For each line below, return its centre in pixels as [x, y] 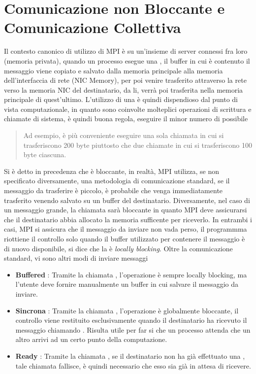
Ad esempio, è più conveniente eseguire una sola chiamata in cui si [124, 135]
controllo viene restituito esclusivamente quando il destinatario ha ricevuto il [131, 320]
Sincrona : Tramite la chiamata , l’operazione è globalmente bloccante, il [127, 310]
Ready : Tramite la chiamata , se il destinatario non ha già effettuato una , [130, 356]
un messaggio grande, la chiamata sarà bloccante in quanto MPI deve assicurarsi [126, 210]
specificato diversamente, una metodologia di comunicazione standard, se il [117, 181]
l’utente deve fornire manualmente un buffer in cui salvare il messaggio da [127, 284]
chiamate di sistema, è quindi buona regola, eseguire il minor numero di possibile [126, 119]
